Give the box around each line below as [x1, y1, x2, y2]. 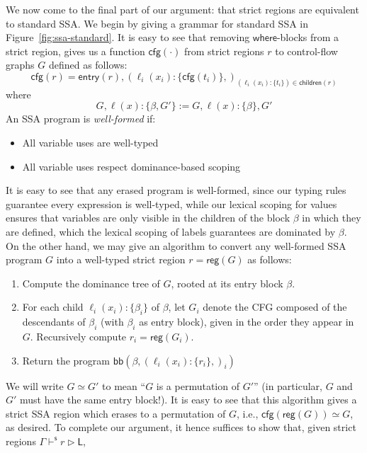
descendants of [22, 314, 86, 329]
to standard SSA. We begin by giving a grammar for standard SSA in [6, 16, 309, 30]
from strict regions [183, 43, 264, 58]
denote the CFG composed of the [203, 299, 347, 314]
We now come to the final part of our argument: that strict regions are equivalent [6, 2, 359, 16]
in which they [302, 210, 361, 225]
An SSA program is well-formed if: [6, 111, 156, 126]
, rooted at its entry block [171, 275, 283, 290]
